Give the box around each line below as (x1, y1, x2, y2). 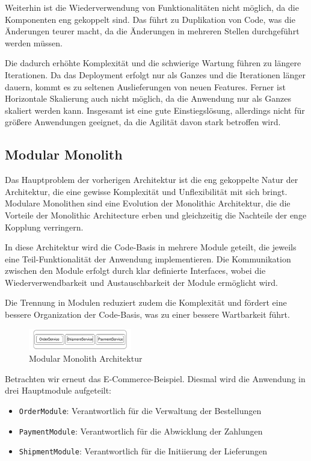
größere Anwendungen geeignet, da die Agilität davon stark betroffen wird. (5, 116, 281, 128)
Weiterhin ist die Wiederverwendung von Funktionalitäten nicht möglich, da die (5, 1, 299, 13)
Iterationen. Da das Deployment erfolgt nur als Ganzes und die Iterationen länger (5, 68, 306, 81)
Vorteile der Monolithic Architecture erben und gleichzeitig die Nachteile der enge (5, 208, 307, 221)
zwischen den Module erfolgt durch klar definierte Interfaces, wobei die (5, 264, 266, 277)
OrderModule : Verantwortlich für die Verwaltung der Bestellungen (19, 404, 262, 416)
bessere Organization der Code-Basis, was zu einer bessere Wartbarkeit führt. (5, 308, 290, 321)
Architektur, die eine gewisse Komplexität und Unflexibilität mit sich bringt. (5, 185, 288, 197)
